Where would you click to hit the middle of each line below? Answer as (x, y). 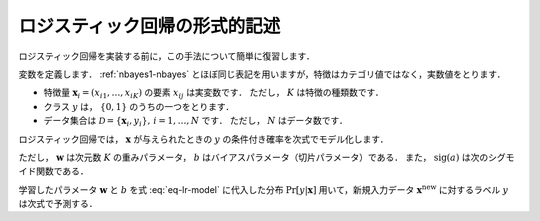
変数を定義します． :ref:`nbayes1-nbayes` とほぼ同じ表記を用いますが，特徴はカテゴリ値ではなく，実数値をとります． (262, 74)
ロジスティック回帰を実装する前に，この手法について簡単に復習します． (166, 56)
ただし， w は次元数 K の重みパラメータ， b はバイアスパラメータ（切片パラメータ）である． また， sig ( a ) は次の (253, 157)
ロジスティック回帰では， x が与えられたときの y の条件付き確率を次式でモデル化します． (203, 139)
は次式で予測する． (58, 204)
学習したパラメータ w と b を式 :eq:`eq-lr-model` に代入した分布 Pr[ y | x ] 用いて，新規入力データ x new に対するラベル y (263, 189)
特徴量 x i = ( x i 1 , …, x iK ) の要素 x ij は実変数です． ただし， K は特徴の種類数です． (213, 93)
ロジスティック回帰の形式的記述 (149, 26)
